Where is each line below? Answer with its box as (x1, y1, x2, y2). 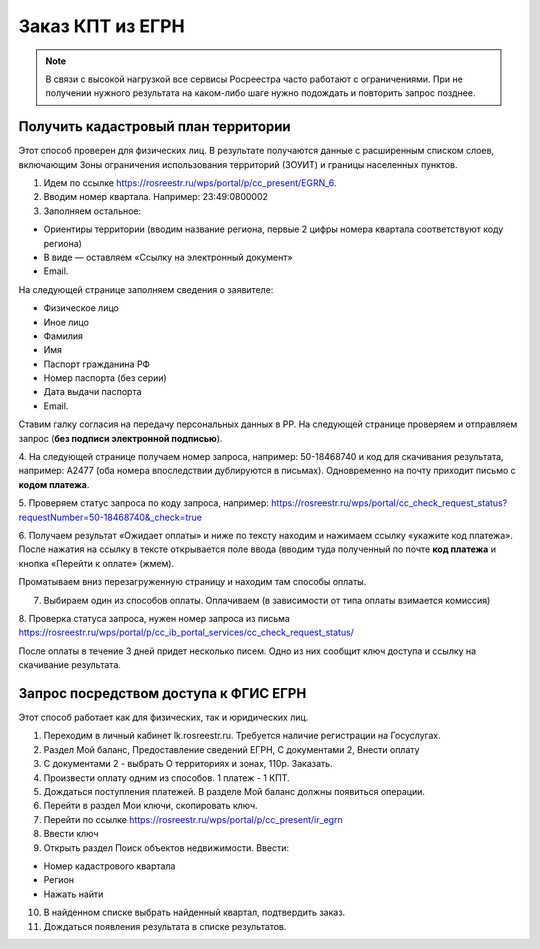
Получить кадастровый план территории (18, 118, 291, 135)
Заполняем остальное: (43, 205, 142, 217)
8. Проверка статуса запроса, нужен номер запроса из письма (18, 612, 290, 624)
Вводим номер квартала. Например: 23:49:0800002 (43, 191, 269, 203)
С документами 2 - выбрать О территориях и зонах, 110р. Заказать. (43, 758, 334, 770)
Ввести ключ (43, 828, 99, 840)
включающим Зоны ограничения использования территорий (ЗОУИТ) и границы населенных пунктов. (18, 158, 458, 170)
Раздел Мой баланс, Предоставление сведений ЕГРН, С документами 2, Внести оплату (43, 743, 420, 755)
